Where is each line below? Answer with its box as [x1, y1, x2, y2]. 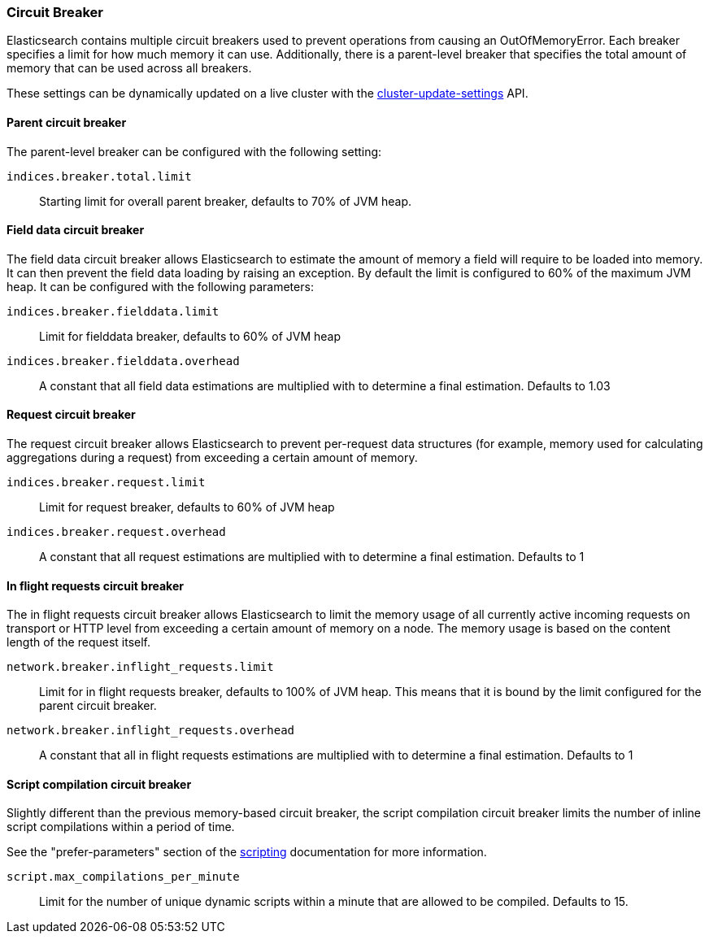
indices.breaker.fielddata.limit [7, 304, 220, 318]
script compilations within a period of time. [7, 820, 235, 834]
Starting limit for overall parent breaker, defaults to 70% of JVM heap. [39, 194, 412, 208]
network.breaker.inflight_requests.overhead [7, 724, 295, 738]
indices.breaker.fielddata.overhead [7, 354, 240, 368]
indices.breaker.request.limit [7, 476, 206, 490]
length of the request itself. [7, 635, 150, 650]
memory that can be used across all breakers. [7, 61, 252, 76]
